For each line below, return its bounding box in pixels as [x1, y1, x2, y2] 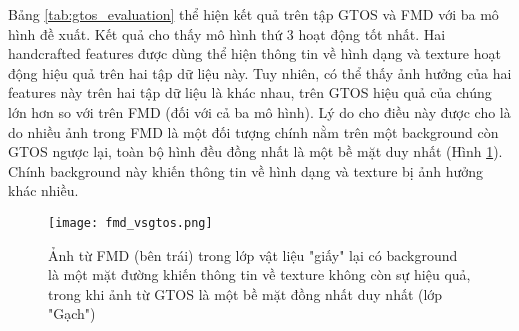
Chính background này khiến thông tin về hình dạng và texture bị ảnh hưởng [8, 160, 484, 181]
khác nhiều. [8, 180, 79, 201]
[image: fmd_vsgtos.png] [48, 215, 213, 230]
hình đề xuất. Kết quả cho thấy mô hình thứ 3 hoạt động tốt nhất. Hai [8, 23, 446, 44]
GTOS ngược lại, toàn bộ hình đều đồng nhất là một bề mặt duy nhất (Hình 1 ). [8, 141, 503, 162]
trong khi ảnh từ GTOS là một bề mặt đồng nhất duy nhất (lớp [48, 283, 443, 304]
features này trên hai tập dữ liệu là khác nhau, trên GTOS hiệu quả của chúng [8, 82, 492, 103]
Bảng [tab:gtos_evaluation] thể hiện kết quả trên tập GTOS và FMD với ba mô [8, 4, 499, 24]
